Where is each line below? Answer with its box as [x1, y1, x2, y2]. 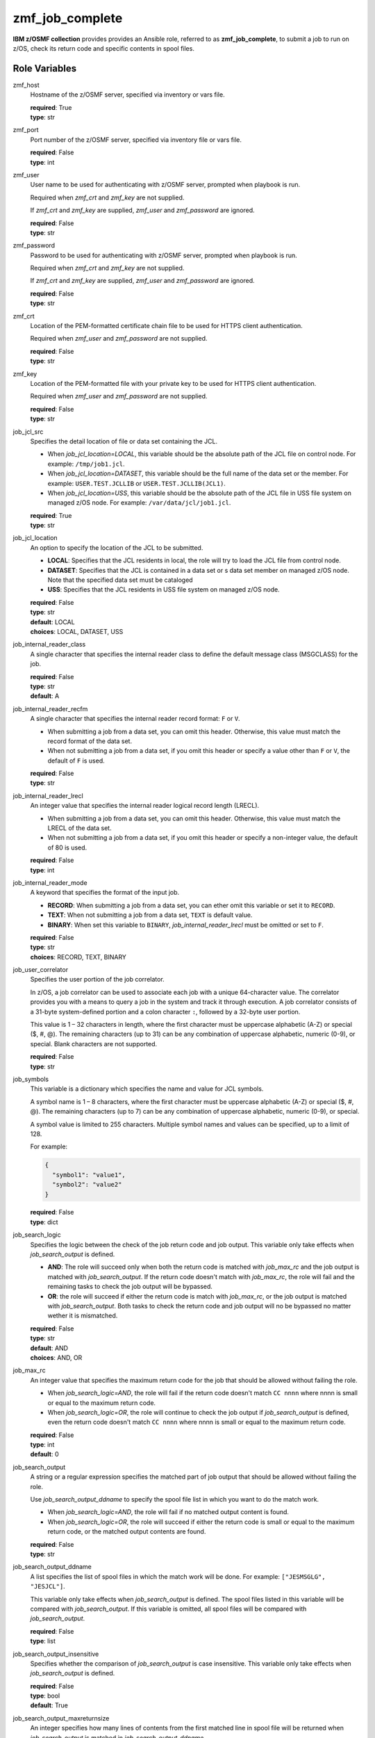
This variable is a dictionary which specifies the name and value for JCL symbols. [30, 1085, 264, 1093]
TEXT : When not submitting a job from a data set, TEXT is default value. [47, 911, 253, 919]
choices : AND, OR [30, 1353, 83, 1362]
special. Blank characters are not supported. [30, 1039, 158, 1048]
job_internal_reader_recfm [12, 704, 88, 713]
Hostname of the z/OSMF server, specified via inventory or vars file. [30, 90, 225, 99]
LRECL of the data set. [47, 824, 112, 832]
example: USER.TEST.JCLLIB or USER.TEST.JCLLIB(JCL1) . [47, 479, 226, 487]
